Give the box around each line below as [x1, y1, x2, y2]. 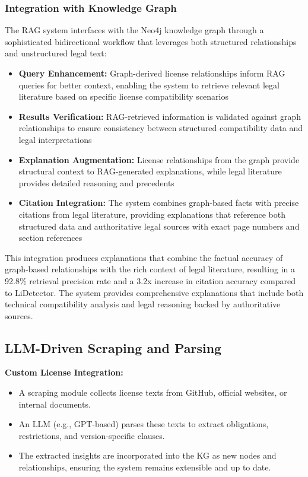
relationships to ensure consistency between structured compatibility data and [18, 122, 303, 134]
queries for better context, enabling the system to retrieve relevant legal [18, 78, 280, 91]
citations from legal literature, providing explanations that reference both [18, 208, 286, 220]
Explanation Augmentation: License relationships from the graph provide [18, 153, 300, 166]
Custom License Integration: [5, 366, 123, 379]
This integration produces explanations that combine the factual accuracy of [5, 251, 283, 263]
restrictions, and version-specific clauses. [18, 429, 165, 441]
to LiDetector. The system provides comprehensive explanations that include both [5, 286, 304, 298]
